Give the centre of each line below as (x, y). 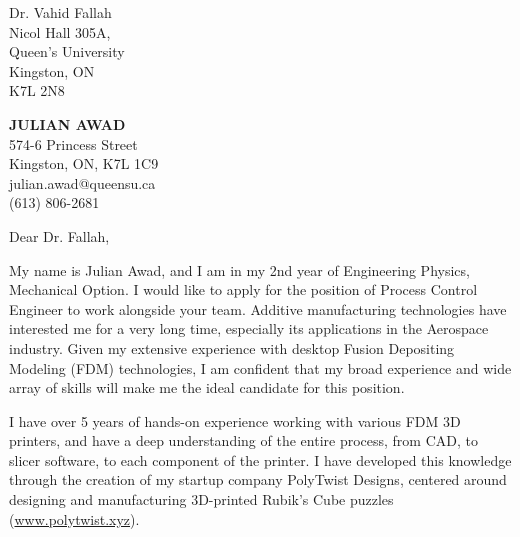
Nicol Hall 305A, (60, 31)
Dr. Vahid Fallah (60, 12)
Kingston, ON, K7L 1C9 (84, 163)
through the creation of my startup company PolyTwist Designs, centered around (258, 479)
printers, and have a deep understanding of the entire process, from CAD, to (243, 440)
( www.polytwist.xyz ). (74, 518)
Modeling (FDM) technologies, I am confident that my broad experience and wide (260, 367)
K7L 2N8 (37, 90)
